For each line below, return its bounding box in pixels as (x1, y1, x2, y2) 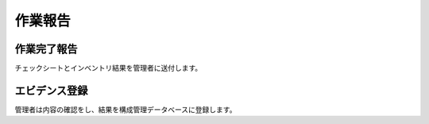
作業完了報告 (14, 42, 78, 56)
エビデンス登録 (14, 83, 88, 97)
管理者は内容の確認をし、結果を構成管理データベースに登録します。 (14, 104, 237, 114)
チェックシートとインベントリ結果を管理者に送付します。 (14, 64, 203, 73)
